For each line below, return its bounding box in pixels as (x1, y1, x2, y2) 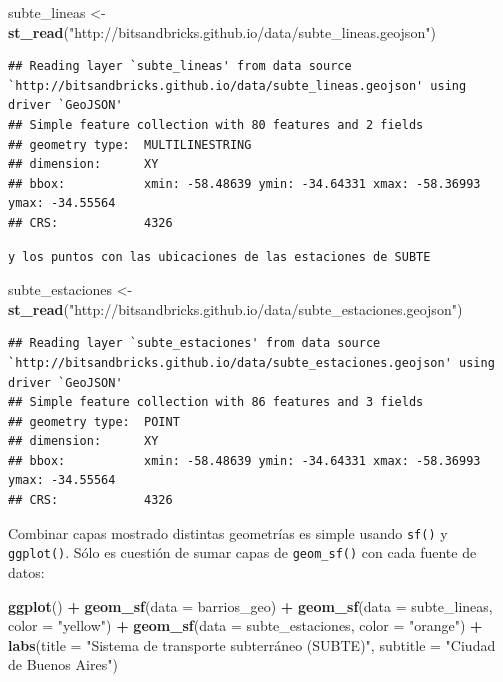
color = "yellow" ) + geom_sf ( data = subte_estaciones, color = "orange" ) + (8, 615, 483, 636)
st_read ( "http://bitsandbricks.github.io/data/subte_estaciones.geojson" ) (8, 298, 463, 319)
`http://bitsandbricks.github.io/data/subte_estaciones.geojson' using (8, 355, 495, 370)
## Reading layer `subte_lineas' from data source (8, 59, 352, 74)
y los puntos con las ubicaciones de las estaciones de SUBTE (8, 249, 431, 264)
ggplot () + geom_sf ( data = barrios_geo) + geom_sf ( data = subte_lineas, (8, 595, 493, 616)
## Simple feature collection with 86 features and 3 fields (8, 395, 424, 410)
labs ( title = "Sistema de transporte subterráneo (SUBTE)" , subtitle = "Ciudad (8, 634, 496, 655)
